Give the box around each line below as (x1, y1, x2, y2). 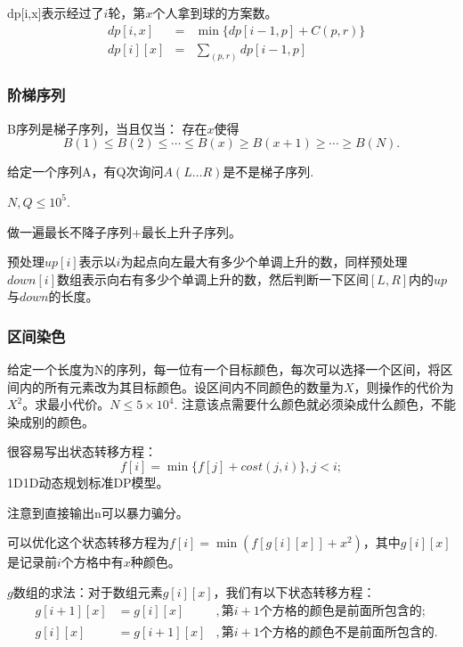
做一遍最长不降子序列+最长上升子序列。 (7, 222, 241, 241)
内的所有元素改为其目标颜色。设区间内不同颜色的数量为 (19, 377, 344, 396)
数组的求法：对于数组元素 (12, 582, 163, 601)
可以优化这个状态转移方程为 (7, 533, 169, 552)
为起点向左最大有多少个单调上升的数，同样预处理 (120, 252, 408, 271)
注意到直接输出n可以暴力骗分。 (7, 503, 189, 521)
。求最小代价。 (22, 395, 110, 414)
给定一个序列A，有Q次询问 (7, 162, 164, 181)
